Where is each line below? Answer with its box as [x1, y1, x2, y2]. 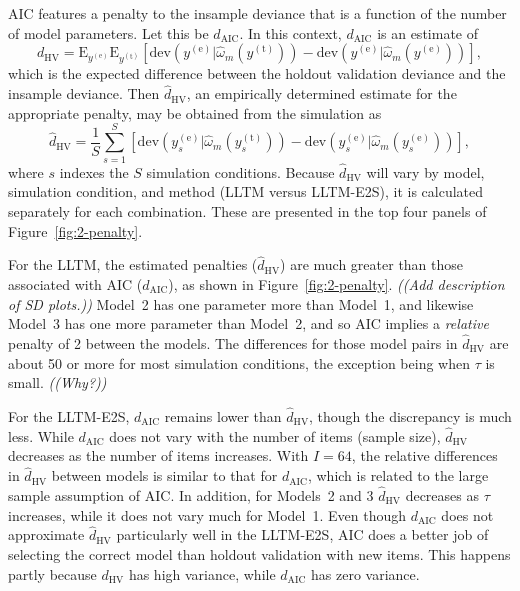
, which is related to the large [307, 465, 489, 486]
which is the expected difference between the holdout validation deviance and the [8, 63, 506, 84]
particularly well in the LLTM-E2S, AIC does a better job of [116, 524, 489, 545]
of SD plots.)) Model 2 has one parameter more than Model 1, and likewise [8, 293, 474, 314]
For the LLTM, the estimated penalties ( [8, 254, 258, 275]
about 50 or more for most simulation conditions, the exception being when [8, 352, 470, 373]
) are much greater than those [280, 254, 464, 275]
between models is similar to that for [51, 465, 278, 486]
